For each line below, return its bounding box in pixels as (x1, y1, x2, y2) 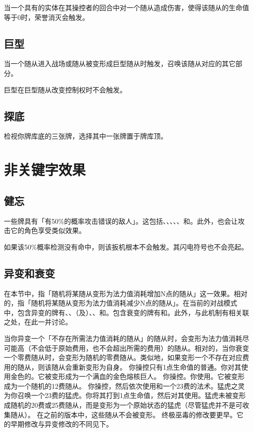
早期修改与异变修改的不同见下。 (10, 419, 113, 429)
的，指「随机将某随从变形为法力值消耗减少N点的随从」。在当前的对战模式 (4, 298, 237, 308)
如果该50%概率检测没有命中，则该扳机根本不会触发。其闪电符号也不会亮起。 (4, 241, 248, 252)
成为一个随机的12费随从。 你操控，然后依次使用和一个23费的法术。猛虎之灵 (4, 380, 245, 391)
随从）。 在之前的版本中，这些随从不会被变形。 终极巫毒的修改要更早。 (10, 409, 237, 419)
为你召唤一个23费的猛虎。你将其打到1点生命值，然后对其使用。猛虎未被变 (4, 390, 239, 400)
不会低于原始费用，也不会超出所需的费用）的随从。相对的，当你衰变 (31, 342, 249, 353)
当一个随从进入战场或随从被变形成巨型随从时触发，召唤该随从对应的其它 (4, 58, 235, 69)
